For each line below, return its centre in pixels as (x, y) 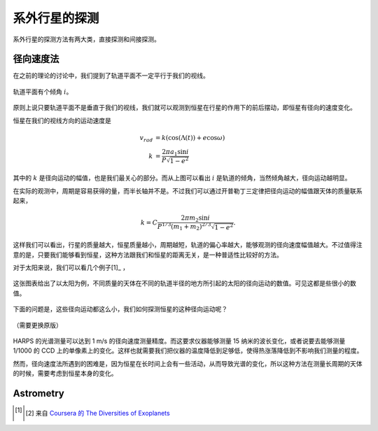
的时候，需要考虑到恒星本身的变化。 (65, 374)
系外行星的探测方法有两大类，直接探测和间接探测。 (86, 39)
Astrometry (38, 393)
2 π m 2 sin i (195, 219)
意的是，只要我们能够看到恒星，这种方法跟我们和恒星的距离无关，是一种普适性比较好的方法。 (148, 255)
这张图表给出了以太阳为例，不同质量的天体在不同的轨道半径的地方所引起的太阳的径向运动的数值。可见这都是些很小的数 (184, 283)
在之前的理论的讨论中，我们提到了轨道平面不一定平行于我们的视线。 (111, 76)
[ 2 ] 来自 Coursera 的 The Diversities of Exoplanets (98, 414)
